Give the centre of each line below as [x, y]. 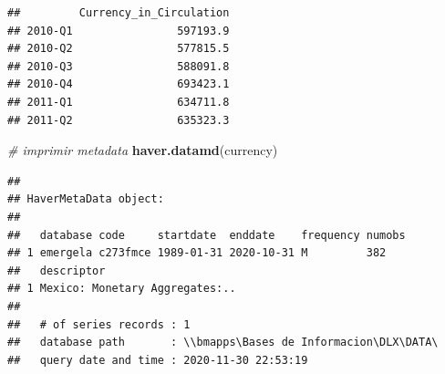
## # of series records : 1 [99, 324]
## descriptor [57, 270]
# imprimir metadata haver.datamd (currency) [143, 150]
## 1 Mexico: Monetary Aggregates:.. [122, 289]
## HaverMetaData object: [86, 199]
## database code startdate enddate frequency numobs [207, 235]
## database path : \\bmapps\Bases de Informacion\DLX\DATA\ [223, 343]
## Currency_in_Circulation [119, 13]
